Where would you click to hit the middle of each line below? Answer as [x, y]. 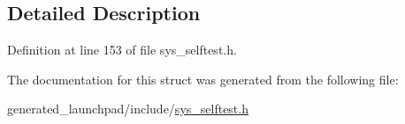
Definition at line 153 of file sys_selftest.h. [122, 50]
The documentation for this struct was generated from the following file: [203, 79]
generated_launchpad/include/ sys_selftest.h [128, 109]
